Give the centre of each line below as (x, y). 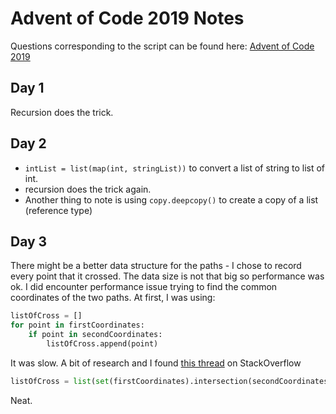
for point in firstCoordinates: (77, 325)
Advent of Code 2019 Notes (127, 18)
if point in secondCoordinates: (95, 335)
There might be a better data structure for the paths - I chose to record (156, 266)
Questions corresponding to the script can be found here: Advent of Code (162, 46)
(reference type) (58, 210)
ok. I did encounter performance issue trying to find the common (144, 287)
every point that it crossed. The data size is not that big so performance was (167, 276)
